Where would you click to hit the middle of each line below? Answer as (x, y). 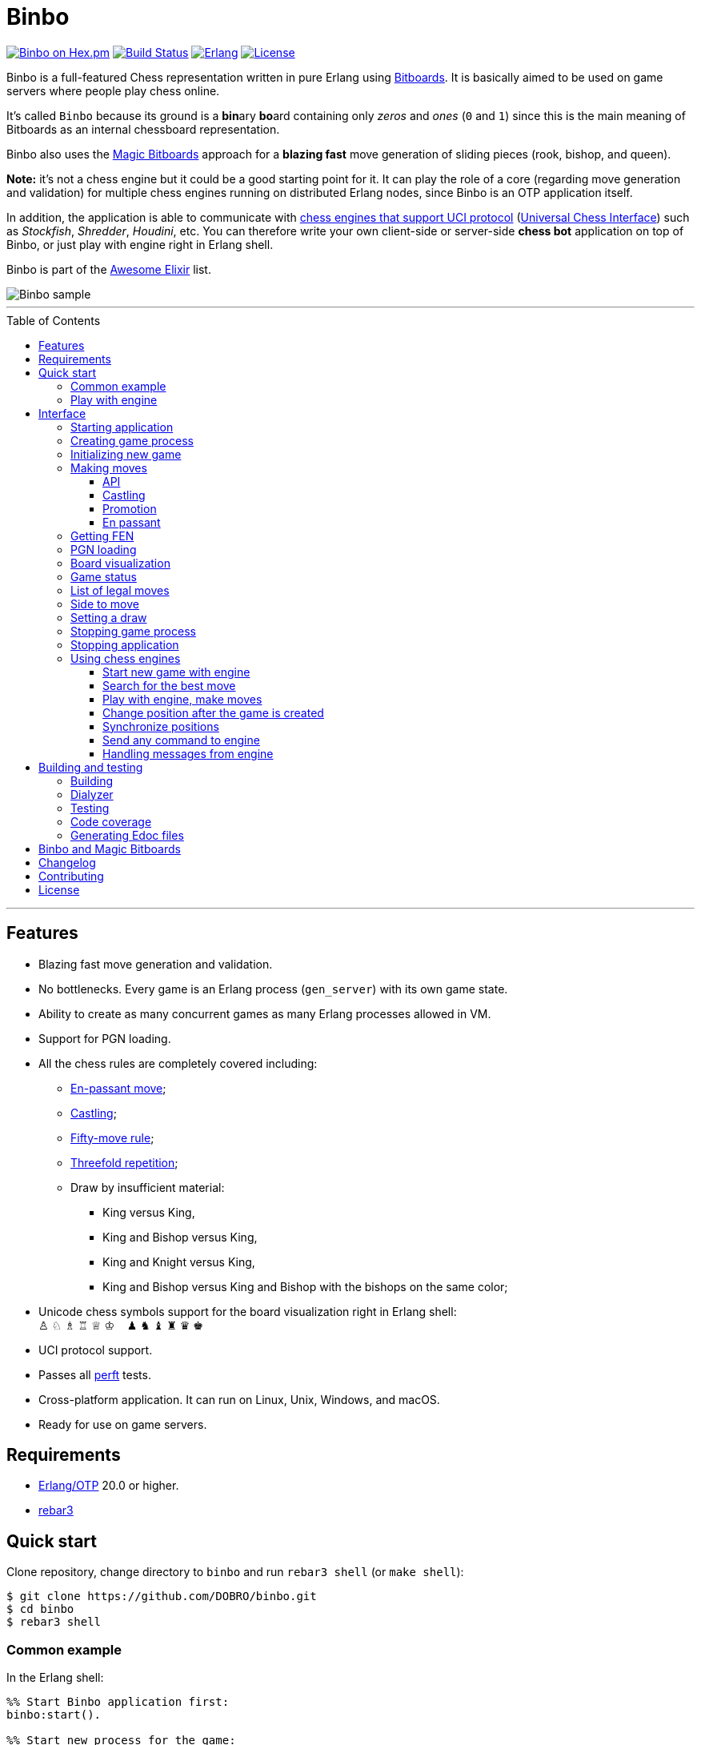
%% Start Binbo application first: (118, 1702)
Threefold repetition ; (124, 1162)
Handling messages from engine (188, 753)
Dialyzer (92, 794)
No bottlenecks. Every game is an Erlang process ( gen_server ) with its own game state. (273, 989)
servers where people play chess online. (113, 90)
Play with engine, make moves (182, 699)
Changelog (67, 862)
